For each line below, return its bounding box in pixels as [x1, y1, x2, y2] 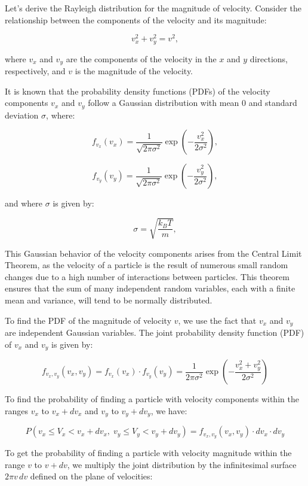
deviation [5, 108, 39, 121]
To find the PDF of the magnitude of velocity [5, 314, 172, 326]
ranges [5, 404, 29, 417]
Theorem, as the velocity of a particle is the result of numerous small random [5, 259, 288, 271]
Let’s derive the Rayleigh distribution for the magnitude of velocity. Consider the [5, 2, 302, 14]
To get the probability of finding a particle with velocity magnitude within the [5, 446, 292, 458]
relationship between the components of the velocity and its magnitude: [5, 13, 267, 26]
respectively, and [5, 65, 66, 77]
